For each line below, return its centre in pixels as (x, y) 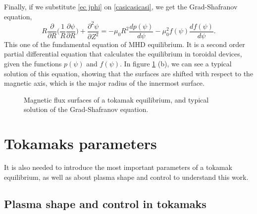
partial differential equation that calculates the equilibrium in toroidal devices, (123, 54)
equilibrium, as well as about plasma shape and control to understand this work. (126, 177)
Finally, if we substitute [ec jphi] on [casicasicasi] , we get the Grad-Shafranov (121, 6)
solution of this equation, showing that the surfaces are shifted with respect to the (129, 73)
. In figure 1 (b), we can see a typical (176, 63)
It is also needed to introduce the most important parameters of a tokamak (118, 167)
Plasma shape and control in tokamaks (105, 203)
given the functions (33, 63)
